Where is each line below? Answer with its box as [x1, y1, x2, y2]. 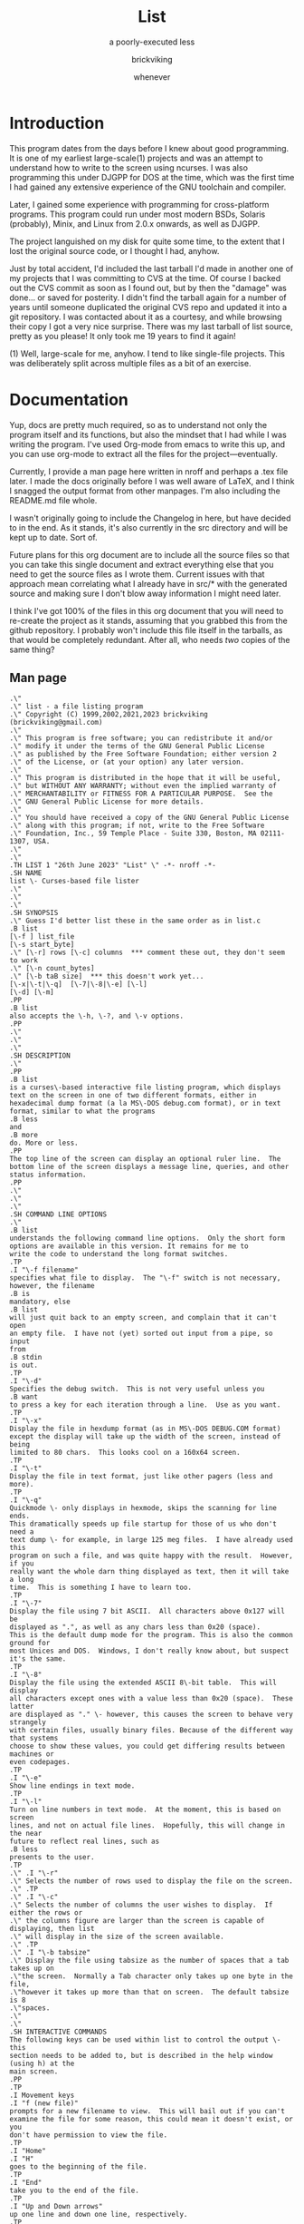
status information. [9, 1170, 88, 1180]
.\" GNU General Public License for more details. [9, 797, 204, 806]
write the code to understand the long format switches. [9, 1250, 229, 1259]
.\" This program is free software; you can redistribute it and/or [9, 734, 273, 743]
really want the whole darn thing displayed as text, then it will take [9, 1567, 290, 1576]
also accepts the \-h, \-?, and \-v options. [9, 1011, 184, 1021]
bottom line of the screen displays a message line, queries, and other [9, 1163, 290, 1172]
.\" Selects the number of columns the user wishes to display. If [9, 1900, 273, 1910]
